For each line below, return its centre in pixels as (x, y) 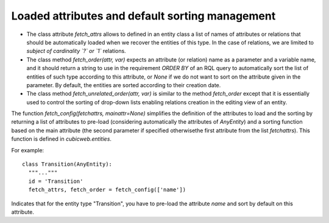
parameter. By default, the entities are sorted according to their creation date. (124, 85)
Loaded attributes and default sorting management (143, 16)
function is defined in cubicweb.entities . (62, 139)
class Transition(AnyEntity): (67, 164)
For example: (28, 150)
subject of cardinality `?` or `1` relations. (76, 51)
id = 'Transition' (56, 181)
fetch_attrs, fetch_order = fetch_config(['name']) (107, 190)
